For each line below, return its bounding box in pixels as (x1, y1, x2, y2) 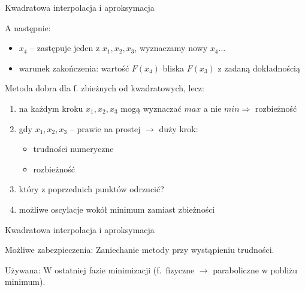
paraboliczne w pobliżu (213, 263, 298, 276)
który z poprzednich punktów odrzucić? (19, 183, 164, 195)
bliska (162, 61, 185, 74)
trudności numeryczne (33, 142, 114, 155)
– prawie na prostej (70, 122, 141, 135)
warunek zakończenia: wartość (19, 61, 129, 74)
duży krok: (159, 122, 198, 135)
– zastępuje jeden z (30, 41, 100, 54)
